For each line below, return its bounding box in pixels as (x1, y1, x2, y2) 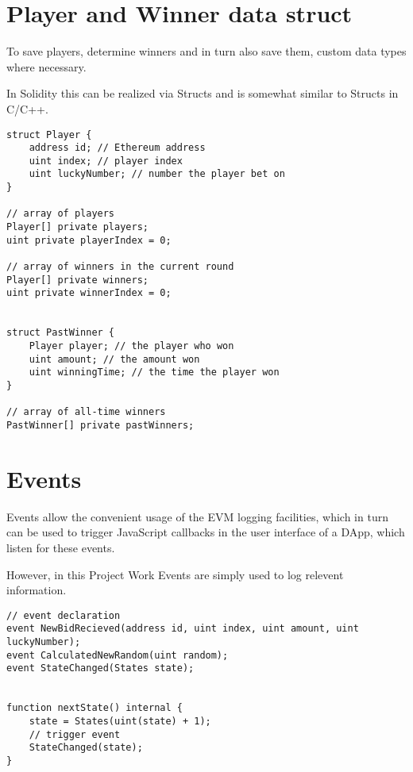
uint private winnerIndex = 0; (6, 287, 172, 299)
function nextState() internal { (6, 702, 183, 714)
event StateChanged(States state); (6, 663, 195, 674)
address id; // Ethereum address (29, 142, 206, 154)
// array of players (6, 208, 115, 220)
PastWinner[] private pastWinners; (6, 419, 195, 431)
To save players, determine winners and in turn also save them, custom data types (6, 43, 407, 60)
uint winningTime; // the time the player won (29, 367, 280, 378)
